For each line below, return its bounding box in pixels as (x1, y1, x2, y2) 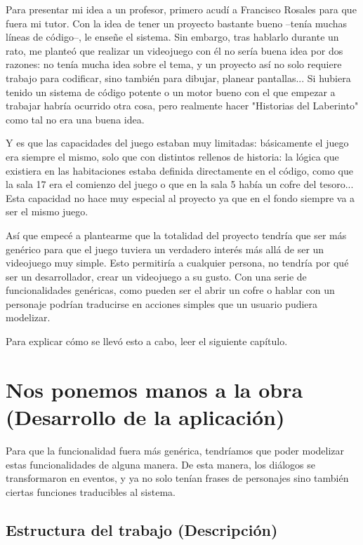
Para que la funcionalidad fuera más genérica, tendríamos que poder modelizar (6, 443, 345, 457)
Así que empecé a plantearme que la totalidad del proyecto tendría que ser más (6, 227, 347, 242)
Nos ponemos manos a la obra (6, 375, 303, 403)
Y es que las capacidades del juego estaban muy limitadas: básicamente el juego (6, 135, 349, 150)
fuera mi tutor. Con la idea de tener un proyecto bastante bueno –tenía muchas (6, 15, 348, 30)
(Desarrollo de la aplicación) (6, 403, 285, 431)
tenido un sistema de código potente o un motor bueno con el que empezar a (6, 84, 336, 99)
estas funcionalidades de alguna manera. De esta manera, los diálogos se (6, 457, 315, 471)
